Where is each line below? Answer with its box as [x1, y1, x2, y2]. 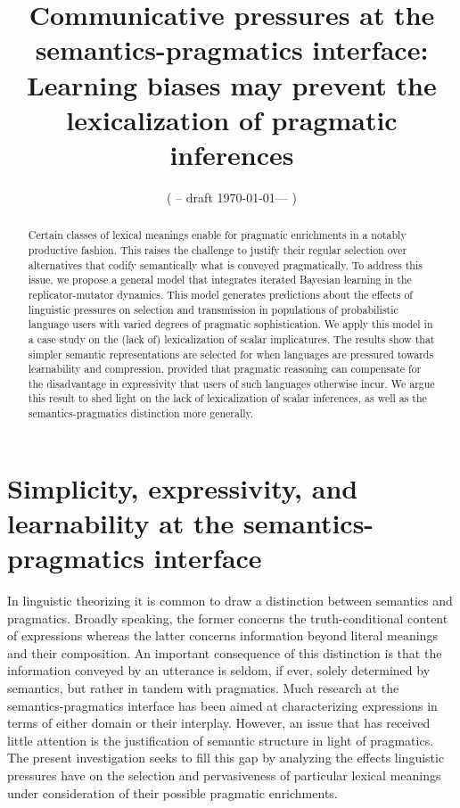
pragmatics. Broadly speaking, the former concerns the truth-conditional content [7, 608, 448, 627]
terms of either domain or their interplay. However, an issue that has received [7, 713, 431, 732]
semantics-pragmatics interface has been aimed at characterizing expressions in [7, 696, 438, 714]
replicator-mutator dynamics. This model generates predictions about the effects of [28, 286, 413, 301]
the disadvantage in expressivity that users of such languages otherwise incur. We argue [28, 375, 435, 391]
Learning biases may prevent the [27, 66, 437, 103]
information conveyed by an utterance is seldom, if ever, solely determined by [7, 661, 431, 680]
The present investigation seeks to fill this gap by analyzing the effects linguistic [7, 748, 445, 767]
